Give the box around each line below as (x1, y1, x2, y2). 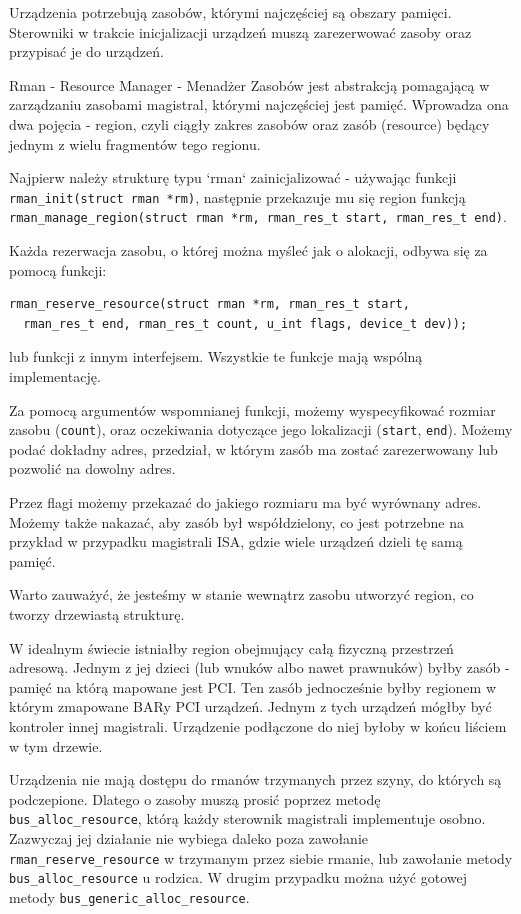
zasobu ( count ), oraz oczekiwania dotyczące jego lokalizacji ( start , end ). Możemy (9, 419, 513, 440)
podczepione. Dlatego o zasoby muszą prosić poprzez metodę (9, 788, 381, 809)
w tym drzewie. (9, 735, 103, 756)
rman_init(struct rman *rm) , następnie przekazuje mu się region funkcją (9, 186, 466, 207)
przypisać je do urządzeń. (9, 41, 164, 62)
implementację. (9, 366, 101, 387)
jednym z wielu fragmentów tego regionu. (9, 133, 261, 154)
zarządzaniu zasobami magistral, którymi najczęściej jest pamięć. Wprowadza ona (9, 94, 509, 115)
